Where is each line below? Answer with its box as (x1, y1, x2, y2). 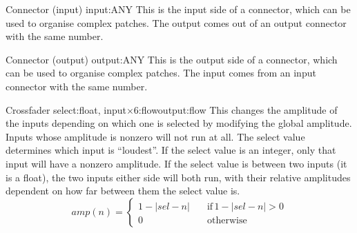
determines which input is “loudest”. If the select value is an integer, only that (6, 143, 336, 157)
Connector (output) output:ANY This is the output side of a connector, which (6, 52, 338, 66)
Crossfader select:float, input (6, 102, 126, 116)
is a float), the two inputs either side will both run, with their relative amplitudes (6, 170, 351, 184)
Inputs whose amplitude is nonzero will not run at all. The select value (6, 129, 305, 143)
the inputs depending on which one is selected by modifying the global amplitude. (6, 116, 352, 130)
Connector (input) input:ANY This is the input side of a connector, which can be (6, 2, 351, 16)
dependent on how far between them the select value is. (6, 183, 240, 198)
